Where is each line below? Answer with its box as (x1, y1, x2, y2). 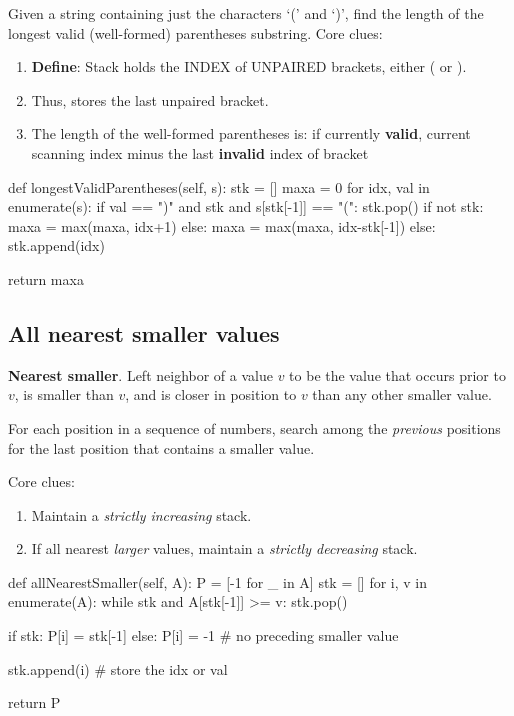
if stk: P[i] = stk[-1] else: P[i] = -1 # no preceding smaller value (8, 625, 399, 646)
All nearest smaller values (8, 317, 280, 348)
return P (8, 692, 61, 713)
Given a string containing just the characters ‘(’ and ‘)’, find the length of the (8, 3, 484, 23)
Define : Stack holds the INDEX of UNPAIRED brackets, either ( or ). (31, 56, 467, 77)
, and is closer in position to (125, 384, 297, 405)
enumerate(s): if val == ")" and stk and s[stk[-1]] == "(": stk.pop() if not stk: (8, 196, 484, 217)
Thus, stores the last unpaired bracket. (31, 89, 269, 110)
